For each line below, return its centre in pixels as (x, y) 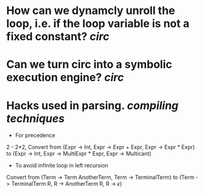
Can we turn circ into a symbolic (89, 64)
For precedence (35, 136)
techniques (36, 118)
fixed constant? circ (58, 37)
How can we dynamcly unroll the (91, 11)
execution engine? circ (65, 78)
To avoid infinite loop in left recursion (62, 166)
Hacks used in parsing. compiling (92, 105)
